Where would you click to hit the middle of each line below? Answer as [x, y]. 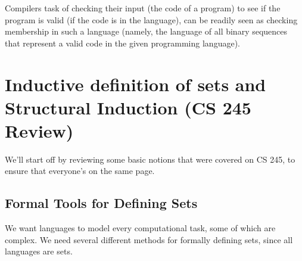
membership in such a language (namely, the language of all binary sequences [146, 31]
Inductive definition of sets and [136, 84]
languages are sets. [39, 251]
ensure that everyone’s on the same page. [80, 171]
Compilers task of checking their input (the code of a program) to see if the [143, 8]
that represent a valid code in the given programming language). [122, 43]
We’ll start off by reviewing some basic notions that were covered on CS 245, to [150, 159]
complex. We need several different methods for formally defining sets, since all [149, 239]
